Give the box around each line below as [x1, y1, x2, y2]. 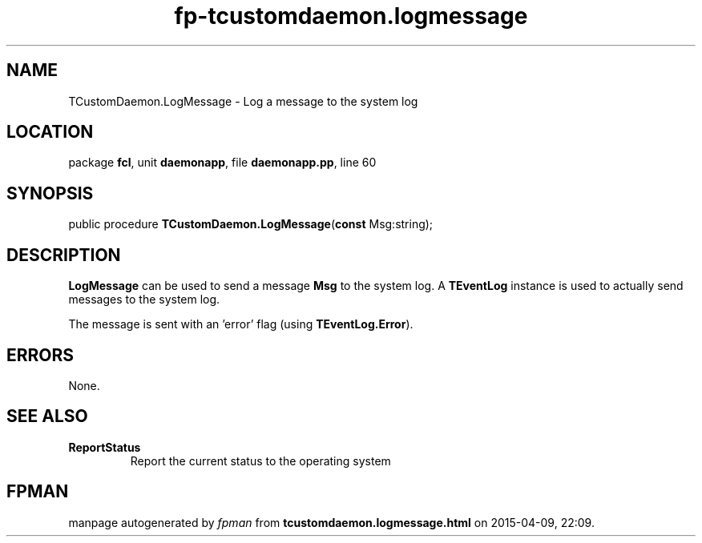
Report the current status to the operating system [130, 453, 391, 468]
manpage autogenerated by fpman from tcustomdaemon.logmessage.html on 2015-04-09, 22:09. [68, 515, 595, 529]
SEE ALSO [6, 406, 88, 427]
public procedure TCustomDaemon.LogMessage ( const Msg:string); [68, 217, 434, 231]
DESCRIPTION [6, 244, 121, 265]
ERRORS [6, 344, 75, 365]
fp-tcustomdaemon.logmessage [174, 2, 528, 30]
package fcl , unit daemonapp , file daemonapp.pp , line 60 [68, 155, 377, 170]
